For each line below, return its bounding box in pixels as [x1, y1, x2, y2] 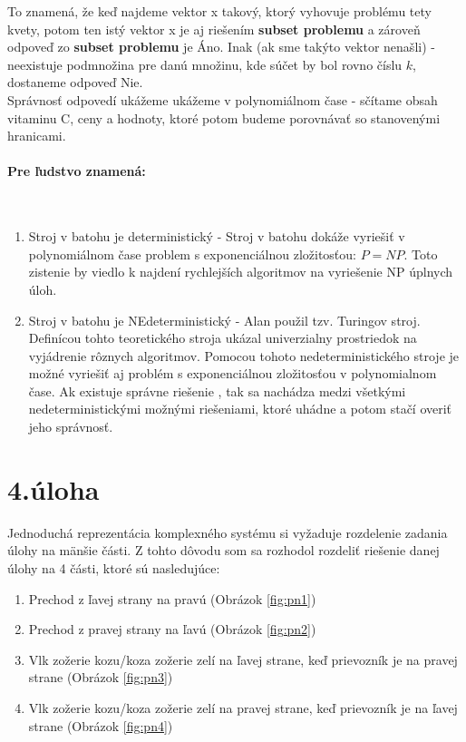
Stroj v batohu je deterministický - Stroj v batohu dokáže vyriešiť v [28, 227, 405, 246]
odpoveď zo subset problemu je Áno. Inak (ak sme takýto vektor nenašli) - [7, 37, 435, 56]
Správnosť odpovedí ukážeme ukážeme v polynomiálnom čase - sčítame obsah [7, 90, 438, 109]
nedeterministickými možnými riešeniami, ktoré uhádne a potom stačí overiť [28, 399, 452, 418]
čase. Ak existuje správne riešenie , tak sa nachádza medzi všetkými [28, 381, 406, 400]
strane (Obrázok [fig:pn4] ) [28, 716, 173, 735]
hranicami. [7, 126, 66, 145]
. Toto [403, 244, 438, 263]
